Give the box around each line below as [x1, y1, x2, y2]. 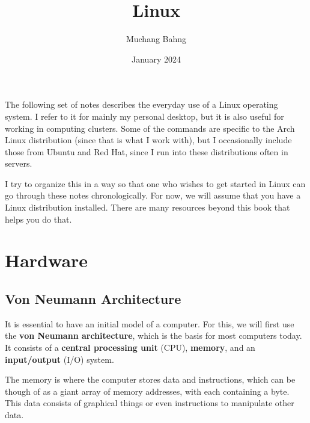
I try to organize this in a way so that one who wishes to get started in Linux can [5, 177, 306, 190]
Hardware [5, 248, 88, 273]
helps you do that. [5, 212, 72, 225]
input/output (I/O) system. [5, 353, 114, 365]
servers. [5, 157, 32, 170]
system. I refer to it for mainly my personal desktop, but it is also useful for [5, 110, 284, 122]
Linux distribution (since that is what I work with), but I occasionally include [5, 134, 292, 146]
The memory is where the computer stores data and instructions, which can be [5, 373, 296, 386]
